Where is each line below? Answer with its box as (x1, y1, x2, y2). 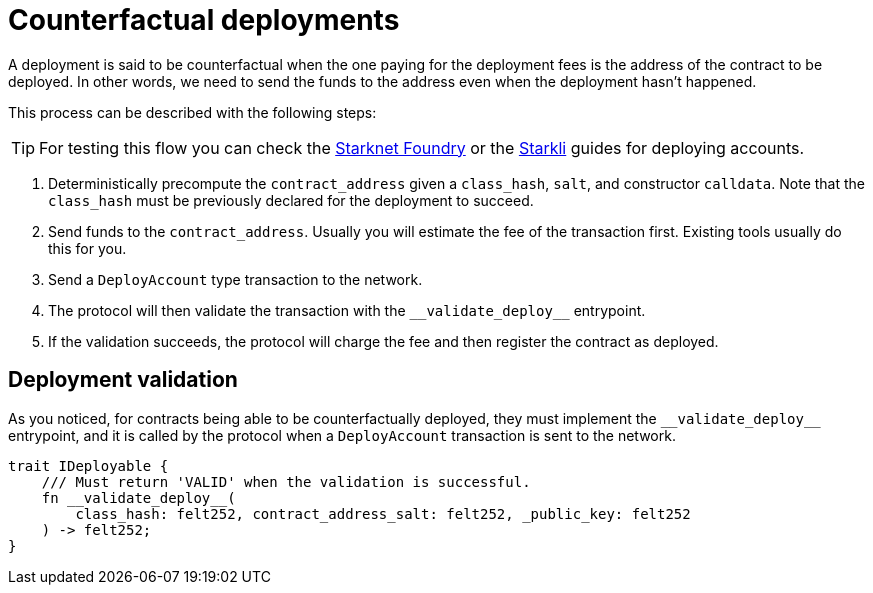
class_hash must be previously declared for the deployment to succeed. (48, 191, 534, 209)
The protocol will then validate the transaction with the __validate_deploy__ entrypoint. (48, 301, 646, 319)
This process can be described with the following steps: (8, 103, 377, 121)
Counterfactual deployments (8, 3, 400, 37)
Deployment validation (8, 367, 238, 393)
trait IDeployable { (8, 457, 169, 474)
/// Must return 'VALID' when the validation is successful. (41, 473, 531, 490)
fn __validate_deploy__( (41, 489, 236, 506)
